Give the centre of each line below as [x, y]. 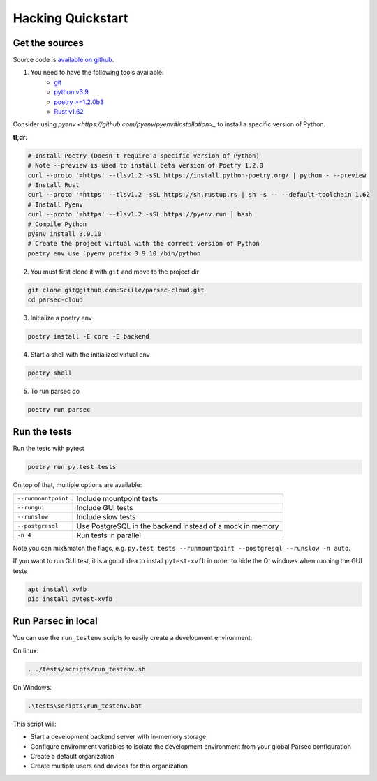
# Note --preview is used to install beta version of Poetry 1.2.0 [146, 165]
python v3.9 [71, 92]
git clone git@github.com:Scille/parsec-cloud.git [116, 290]
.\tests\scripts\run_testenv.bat [85, 706]
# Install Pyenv [56, 204]
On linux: [25, 650]
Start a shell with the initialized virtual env [90, 355]
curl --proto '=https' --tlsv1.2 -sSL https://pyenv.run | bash [140, 214]
